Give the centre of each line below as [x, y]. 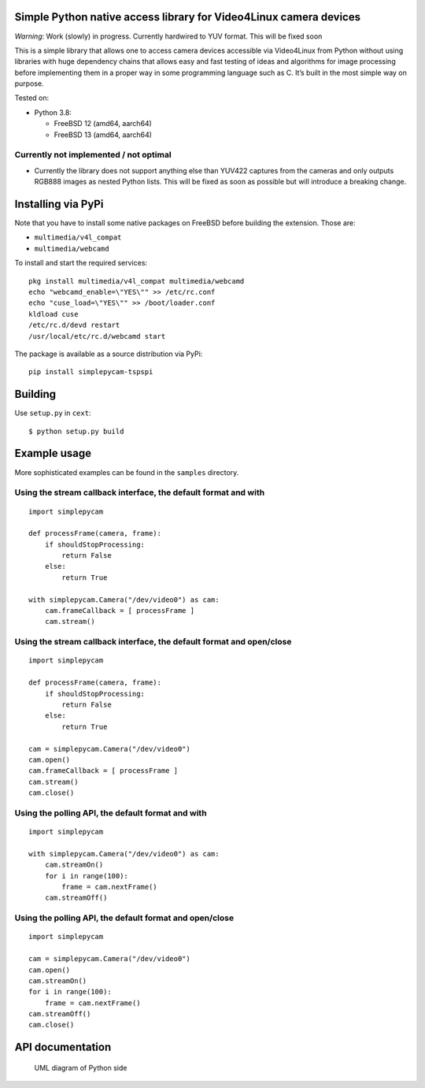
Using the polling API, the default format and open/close [124, 918]
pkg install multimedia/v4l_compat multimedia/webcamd [137, 281]
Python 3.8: [53, 112]
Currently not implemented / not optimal [93, 155]
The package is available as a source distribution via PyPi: [109, 354]
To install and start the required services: [81, 263]
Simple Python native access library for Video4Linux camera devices [188, 17]
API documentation [63, 1047]
